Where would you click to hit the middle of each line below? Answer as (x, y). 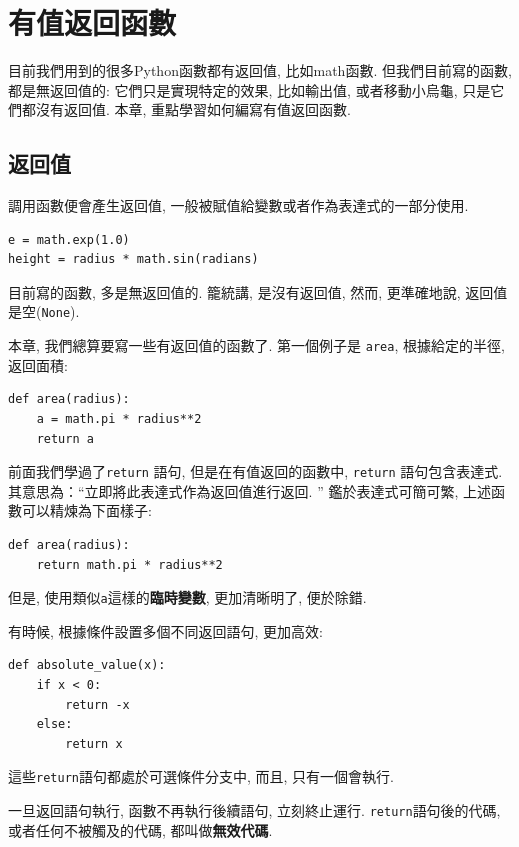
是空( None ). (44, 311)
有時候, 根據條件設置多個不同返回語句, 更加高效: (165, 630)
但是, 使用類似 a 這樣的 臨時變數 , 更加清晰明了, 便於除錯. (187, 597)
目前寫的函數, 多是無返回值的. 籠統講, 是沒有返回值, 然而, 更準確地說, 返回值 (258, 291)
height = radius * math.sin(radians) (133, 259)
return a (65, 438)
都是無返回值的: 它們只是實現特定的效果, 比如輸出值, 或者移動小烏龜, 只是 (249, 89)
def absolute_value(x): (87, 665)
